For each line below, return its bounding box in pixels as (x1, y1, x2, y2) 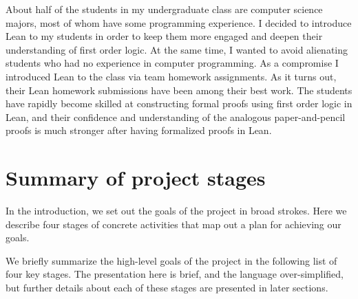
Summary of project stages (6, 164, 266, 192)
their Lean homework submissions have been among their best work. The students (6, 82, 352, 97)
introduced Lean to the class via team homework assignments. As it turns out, (6, 69, 337, 83)
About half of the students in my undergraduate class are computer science (6, 2, 323, 16)
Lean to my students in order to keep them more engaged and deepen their (6, 29, 323, 43)
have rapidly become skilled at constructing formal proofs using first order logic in (6, 96, 352, 111)
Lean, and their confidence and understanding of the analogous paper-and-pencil (6, 109, 346, 124)
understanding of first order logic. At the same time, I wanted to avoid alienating (6, 42, 348, 56)
